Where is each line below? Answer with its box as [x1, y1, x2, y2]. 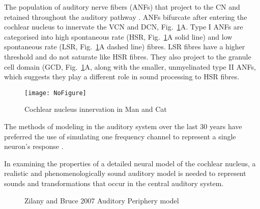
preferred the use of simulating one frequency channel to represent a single [4, 131, 236, 141]
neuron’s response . [4, 141, 64, 152]
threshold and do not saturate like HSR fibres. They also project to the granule [4, 51, 251, 62]
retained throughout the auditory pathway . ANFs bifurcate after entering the [4, 11, 247, 22]
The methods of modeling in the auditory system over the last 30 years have [4, 121, 242, 131]
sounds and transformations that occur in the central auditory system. [4, 177, 224, 188]
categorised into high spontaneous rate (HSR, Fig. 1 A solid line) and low [4, 31, 233, 42]
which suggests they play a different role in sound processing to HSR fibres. [4, 71, 240, 82]
